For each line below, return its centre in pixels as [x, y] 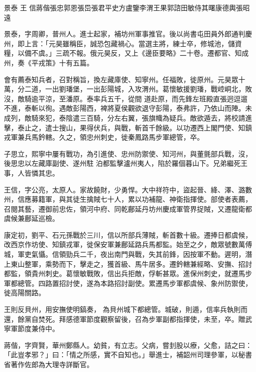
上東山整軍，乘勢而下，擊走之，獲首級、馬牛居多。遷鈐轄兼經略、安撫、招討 [128, 263]
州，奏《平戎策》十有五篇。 [49, 62]
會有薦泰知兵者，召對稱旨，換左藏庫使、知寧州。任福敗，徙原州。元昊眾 [121, 79]
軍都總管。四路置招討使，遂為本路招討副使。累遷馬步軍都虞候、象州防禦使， [128, 283]
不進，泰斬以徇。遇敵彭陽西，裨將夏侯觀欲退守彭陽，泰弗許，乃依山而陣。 [125, 108]
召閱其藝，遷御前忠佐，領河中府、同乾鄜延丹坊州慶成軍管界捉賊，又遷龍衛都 [128, 208]
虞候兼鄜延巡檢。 [32, 218]
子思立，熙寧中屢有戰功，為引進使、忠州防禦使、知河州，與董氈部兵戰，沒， [128, 153]
